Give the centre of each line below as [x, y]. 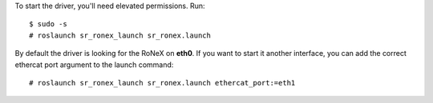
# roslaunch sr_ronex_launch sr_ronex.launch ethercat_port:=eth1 [162, 83]
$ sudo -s [48, 24]
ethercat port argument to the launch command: [94, 65]
